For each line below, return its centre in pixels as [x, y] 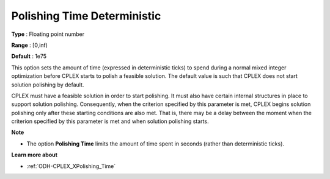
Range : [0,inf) [30, 45]
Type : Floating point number [48, 34]
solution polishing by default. [48, 85]
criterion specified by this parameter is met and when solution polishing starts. [110, 121]
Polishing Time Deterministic [86, 16]
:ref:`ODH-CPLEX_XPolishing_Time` [71, 166]
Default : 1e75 [29, 56]
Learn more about [35, 155]
